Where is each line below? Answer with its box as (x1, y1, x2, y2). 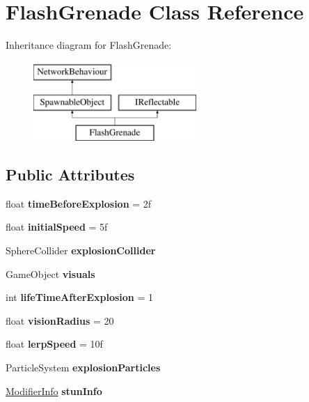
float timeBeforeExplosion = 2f (6, 196, 152, 210)
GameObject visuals (6, 266, 95, 281)
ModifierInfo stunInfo (6, 383, 102, 398)
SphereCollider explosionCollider (6, 243, 156, 258)
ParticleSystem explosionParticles (6, 360, 161, 375)
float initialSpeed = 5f (6, 219, 108, 234)
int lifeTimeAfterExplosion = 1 (6, 290, 154, 304)
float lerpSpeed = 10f (6, 337, 103, 351)
